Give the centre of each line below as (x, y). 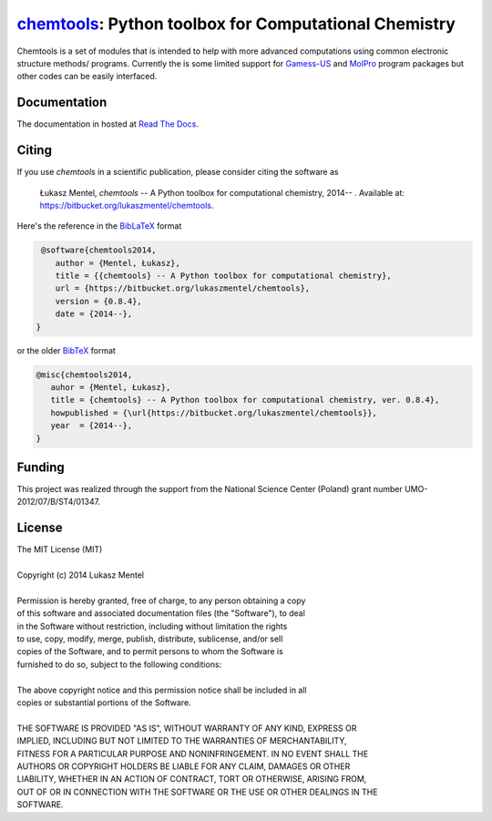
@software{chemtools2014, (99, 250)
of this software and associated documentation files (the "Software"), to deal (161, 613)
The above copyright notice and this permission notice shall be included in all (162, 690)
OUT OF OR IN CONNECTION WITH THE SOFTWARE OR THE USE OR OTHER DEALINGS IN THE (197, 792)
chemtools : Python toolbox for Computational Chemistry (236, 24)
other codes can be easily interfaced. (87, 77)
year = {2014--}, (92, 426)
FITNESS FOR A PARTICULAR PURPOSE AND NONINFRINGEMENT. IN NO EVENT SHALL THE (193, 754)
